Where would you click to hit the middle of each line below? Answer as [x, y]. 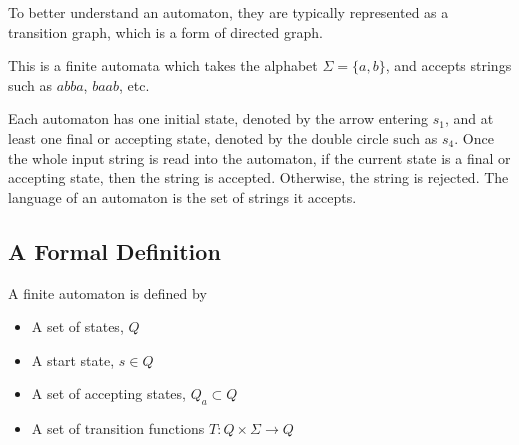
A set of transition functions [118, 428]
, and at [469, 118]
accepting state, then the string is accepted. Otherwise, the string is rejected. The [258, 177]
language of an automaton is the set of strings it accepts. [182, 196]
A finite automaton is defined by [107, 292]
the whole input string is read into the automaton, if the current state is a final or [259, 157]
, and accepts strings [448, 65]
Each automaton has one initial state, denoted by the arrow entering [218, 118]
